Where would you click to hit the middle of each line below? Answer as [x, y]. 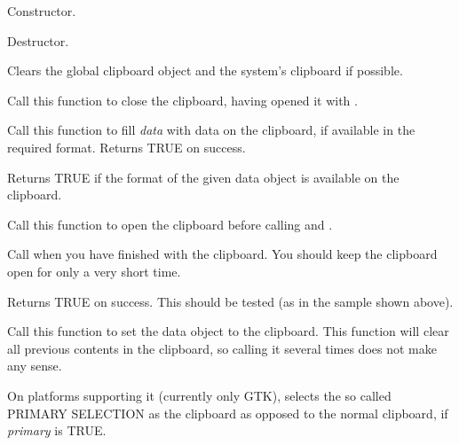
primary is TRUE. [57, 430]
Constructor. [42, 11]
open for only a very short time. [94, 271]
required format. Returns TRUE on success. [127, 147]
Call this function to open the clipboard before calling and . [170, 224]
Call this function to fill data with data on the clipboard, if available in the [211, 130]
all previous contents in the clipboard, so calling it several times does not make [222, 348]
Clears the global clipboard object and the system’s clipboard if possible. [205, 70]
